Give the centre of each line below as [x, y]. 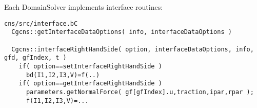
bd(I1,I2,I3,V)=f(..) [63, 75]
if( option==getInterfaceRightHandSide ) [90, 84]
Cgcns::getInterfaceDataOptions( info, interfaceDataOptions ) [122, 32]
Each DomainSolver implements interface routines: [84, 7]
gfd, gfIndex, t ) [35, 58]
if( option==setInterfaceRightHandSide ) [90, 66]
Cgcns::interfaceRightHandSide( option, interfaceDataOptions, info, [133, 49]
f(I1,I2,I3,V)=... [57, 101]
